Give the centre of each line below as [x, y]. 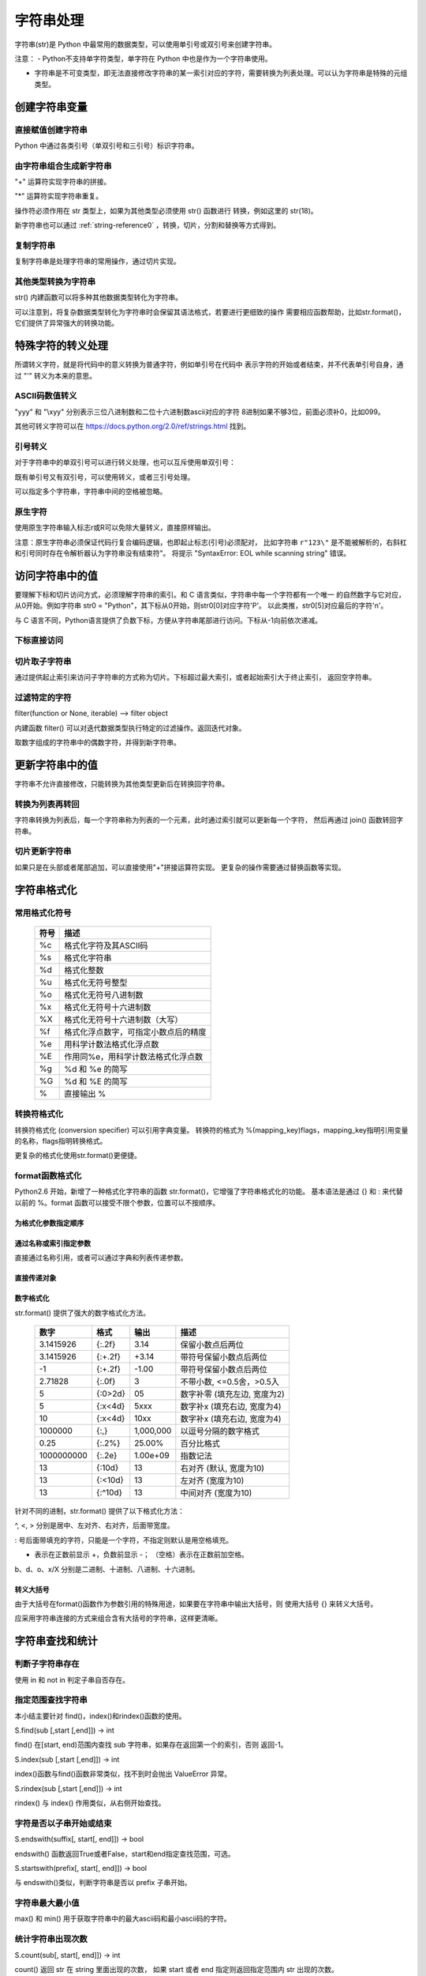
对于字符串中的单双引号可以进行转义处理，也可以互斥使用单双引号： [125, 462]
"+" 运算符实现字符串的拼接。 [63, 182]
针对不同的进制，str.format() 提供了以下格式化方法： [99, 1511]
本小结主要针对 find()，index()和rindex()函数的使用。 [100, 1716]
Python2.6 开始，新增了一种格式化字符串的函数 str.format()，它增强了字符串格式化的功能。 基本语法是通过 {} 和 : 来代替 [209, 1192]
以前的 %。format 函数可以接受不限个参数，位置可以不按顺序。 [117, 1202]
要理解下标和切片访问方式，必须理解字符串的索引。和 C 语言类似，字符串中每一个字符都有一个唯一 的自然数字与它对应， [210, 594]
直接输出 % [85, 1093]
